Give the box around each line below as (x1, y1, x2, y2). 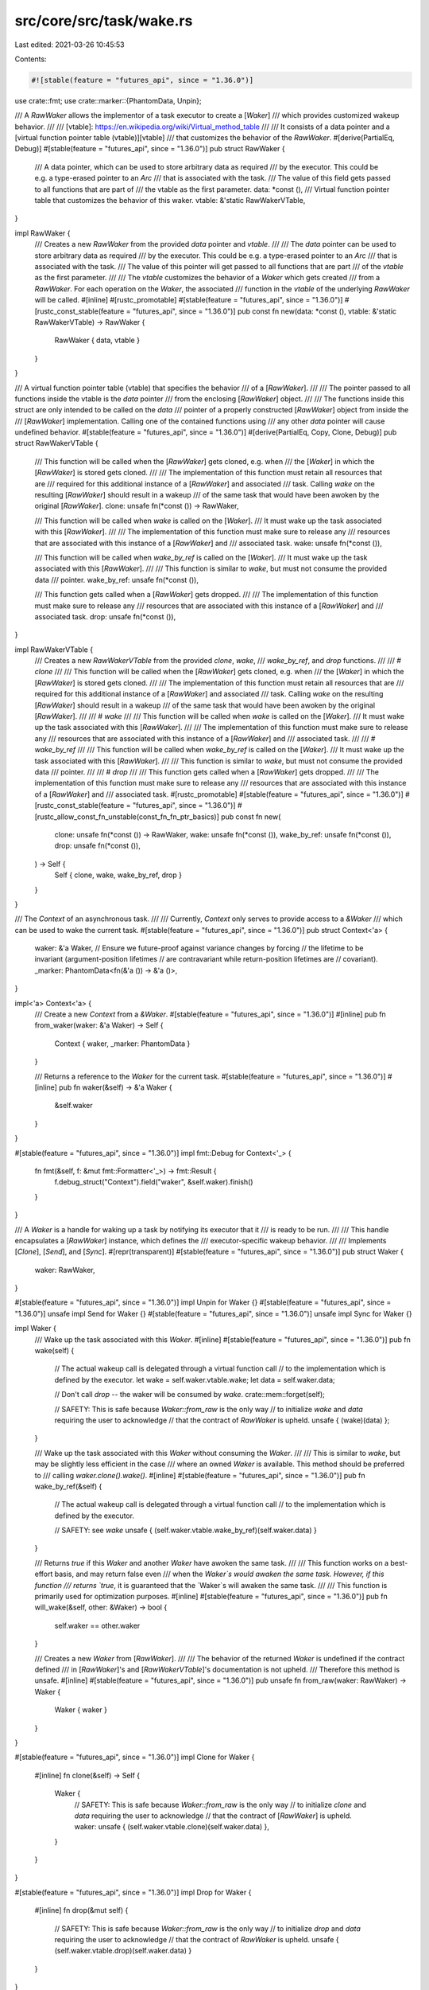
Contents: (14, 54, 47, 64)
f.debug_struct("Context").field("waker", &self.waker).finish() (54, 1177, 253, 1187)
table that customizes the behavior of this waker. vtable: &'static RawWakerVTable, (34, 196, 306, 205)
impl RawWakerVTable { (14, 645, 94, 654)
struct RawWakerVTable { (14, 439, 99, 448)
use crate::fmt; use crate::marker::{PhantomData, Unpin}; (14, 96, 202, 105)
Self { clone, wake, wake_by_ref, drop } (54, 870, 183, 880)
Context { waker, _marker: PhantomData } (54, 1039, 191, 1048)
